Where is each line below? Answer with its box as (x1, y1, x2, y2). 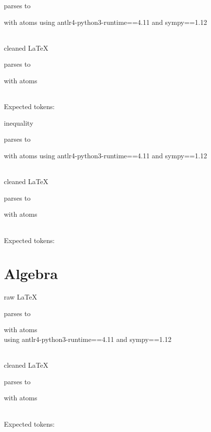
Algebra (4, 263, 58, 283)
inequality (4, 117, 34, 128)
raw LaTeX (4, 292, 37, 302)
